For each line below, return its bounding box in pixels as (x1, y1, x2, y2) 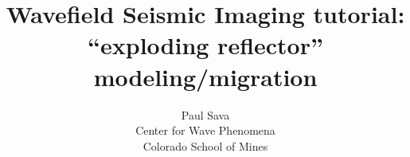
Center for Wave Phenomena (135, 122, 275, 139)
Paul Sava (181, 106, 230, 123)
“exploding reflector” (88, 29, 323, 61)
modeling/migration (93, 60, 318, 92)
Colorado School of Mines (143, 137, 268, 154)
